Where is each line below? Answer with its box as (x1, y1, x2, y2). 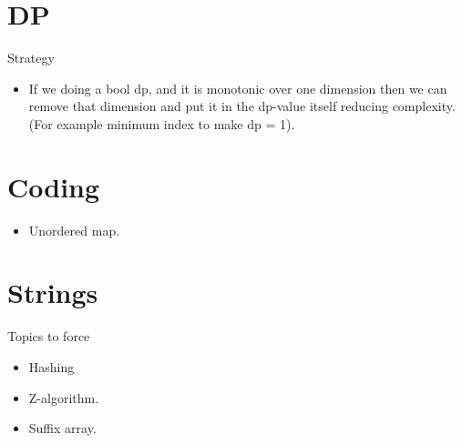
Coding (7, 167, 100, 205)
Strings (7, 274, 98, 311)
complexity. (392, 96, 456, 116)
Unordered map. (28, 220, 120, 239)
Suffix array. (28, 418, 97, 438)
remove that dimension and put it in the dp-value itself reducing (28, 96, 388, 116)
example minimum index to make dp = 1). (56, 114, 295, 133)
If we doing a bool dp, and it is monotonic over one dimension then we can (28, 78, 447, 97)
